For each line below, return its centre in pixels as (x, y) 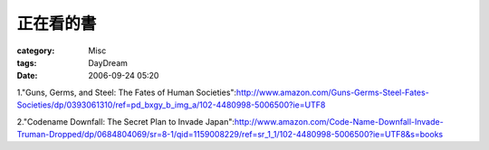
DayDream (108, 62)
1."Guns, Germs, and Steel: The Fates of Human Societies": (127, 92)
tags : (27, 62)
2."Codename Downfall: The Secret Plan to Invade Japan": (126, 121)
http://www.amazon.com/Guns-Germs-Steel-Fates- (332, 92)
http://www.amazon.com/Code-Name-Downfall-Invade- (339, 121)
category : (36, 51)
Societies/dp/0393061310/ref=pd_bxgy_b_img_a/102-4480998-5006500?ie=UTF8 (171, 105)
